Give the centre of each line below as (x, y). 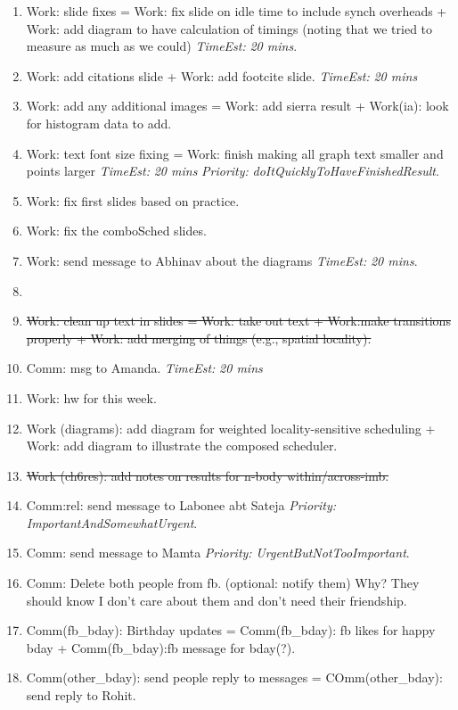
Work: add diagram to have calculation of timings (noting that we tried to (229, 28)
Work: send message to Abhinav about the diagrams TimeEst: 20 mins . (222, 260)
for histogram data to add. (99, 123)
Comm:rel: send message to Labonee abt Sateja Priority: (181, 505)
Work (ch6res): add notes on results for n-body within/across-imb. (208, 475)
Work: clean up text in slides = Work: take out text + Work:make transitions (238, 321)
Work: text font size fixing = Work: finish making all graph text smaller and (235, 153)
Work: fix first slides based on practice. (133, 200)
